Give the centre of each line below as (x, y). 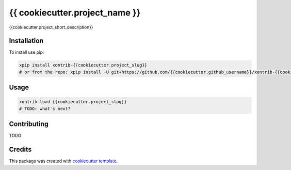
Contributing (29, 124)
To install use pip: (26, 52)
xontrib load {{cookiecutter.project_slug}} (73, 102)
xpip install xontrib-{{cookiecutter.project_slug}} (83, 65)
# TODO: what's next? (45, 108)
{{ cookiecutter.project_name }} (75, 13)
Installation (26, 41)
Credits (20, 149)
